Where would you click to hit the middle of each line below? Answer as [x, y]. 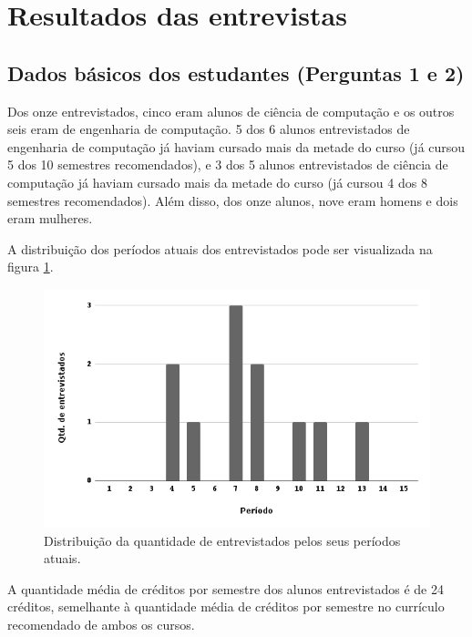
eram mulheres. [50, 218]
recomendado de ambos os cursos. [101, 625]
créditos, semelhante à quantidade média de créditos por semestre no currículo [226, 606]
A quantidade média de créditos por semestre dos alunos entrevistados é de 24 [226, 588]
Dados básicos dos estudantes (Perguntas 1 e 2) [236, 72]
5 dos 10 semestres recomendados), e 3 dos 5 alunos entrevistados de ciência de [228, 164]
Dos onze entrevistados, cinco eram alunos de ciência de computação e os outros [231, 111]
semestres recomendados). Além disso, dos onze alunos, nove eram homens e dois [233, 200]
